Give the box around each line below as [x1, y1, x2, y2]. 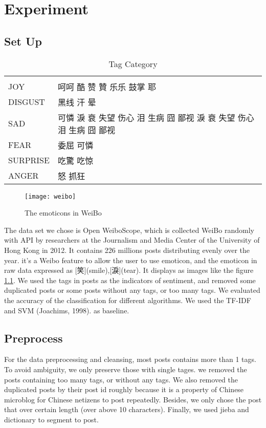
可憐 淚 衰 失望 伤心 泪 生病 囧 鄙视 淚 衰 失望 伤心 [57, 111, 254, 123]
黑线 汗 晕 [57, 96, 96, 108]
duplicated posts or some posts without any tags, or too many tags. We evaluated [4, 285, 260, 295]
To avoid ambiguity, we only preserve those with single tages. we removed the [4, 363, 247, 374]
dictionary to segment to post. [4, 414, 99, 424]
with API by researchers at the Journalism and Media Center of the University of [4, 234, 260, 245]
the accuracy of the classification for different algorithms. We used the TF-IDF [4, 294, 251, 305]
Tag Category [108, 57, 158, 70]
